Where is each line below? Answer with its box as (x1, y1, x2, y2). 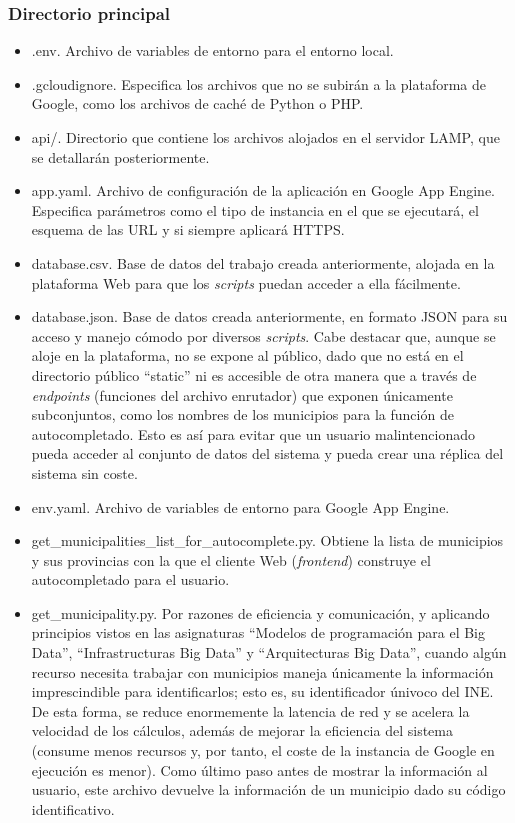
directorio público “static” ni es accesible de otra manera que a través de (31, 364, 477, 385)
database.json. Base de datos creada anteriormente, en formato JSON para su (31, 306, 508, 327)
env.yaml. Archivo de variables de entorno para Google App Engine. (31, 496, 450, 517)
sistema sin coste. (31, 462, 138, 483)
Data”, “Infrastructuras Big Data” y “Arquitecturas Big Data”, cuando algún (31, 642, 507, 663)
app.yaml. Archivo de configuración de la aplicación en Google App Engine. (31, 180, 495, 201)
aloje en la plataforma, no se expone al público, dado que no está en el (31, 345, 464, 366)
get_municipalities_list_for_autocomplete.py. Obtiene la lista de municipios (31, 530, 504, 551)
